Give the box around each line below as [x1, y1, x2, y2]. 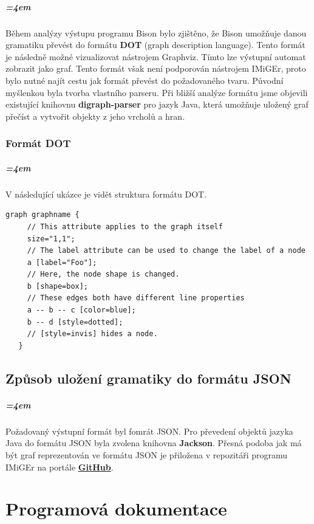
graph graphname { [5, 210, 80, 219]
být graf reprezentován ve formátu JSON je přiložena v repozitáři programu [5, 448, 288, 461]
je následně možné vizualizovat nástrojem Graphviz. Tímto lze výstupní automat [5, 50, 306, 63]
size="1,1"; [27, 234, 75, 243]
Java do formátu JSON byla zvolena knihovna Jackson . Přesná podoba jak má [5, 436, 302, 449]
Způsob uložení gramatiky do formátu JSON [5, 368, 292, 387]
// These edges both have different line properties [27, 294, 245, 303]
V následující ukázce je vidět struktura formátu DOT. [5, 187, 207, 200]
